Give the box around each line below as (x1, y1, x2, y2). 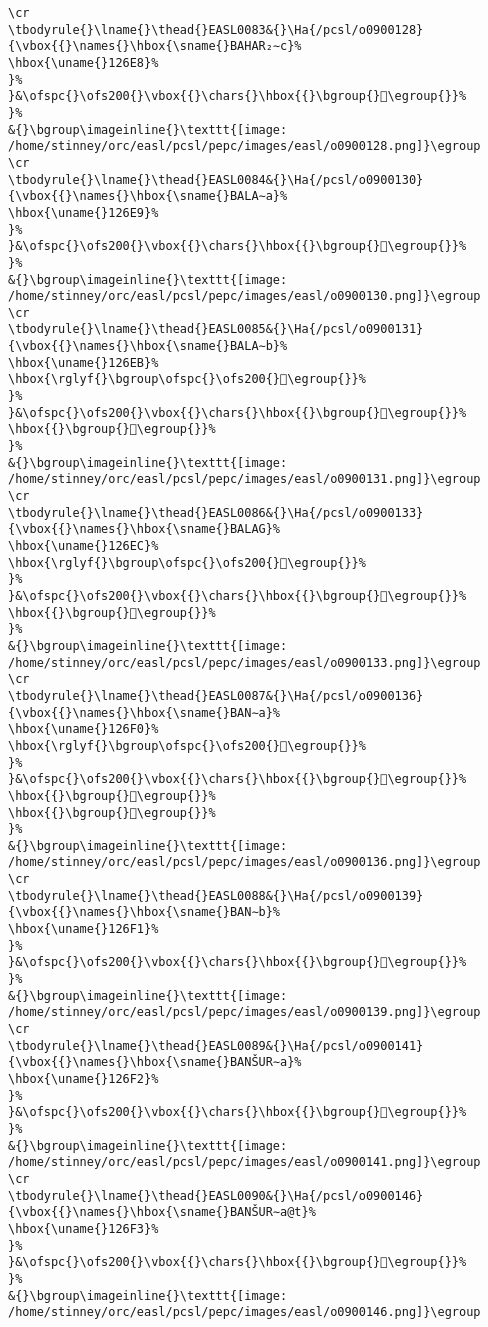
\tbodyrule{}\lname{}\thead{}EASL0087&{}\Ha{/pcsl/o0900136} (8, 688, 424, 703)
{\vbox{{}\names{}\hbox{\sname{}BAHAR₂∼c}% (8, 39, 302, 54)
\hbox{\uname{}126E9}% (8, 205, 159, 220)
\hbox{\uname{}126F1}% (8, 922, 159, 937)
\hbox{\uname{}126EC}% (8, 539, 159, 553)
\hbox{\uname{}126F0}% (8, 722, 159, 737)
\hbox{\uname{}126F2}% (8, 1072, 159, 1086)
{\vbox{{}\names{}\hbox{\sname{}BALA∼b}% (8, 339, 288, 354)
